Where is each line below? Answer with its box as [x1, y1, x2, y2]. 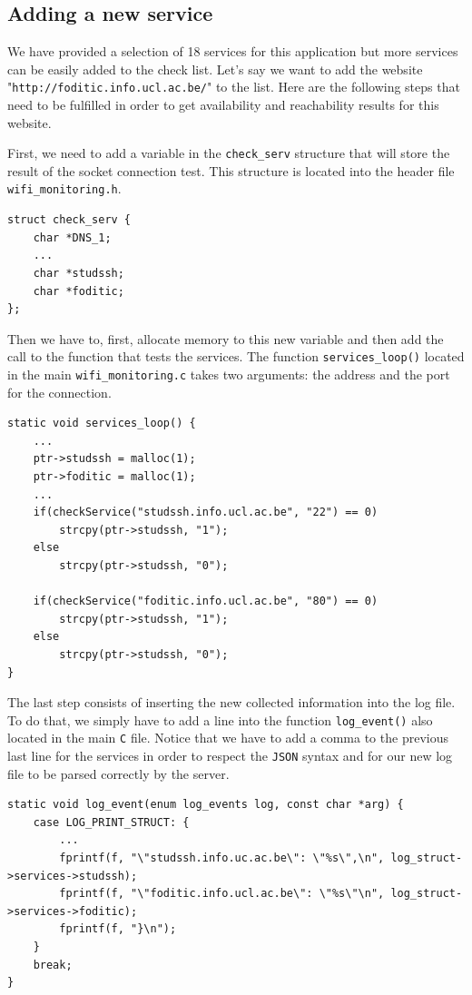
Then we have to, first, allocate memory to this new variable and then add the [7, 329, 444, 348]
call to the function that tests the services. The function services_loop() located [7, 347, 465, 366]
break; [33, 958, 73, 971]
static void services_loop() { [7, 417, 196, 430]
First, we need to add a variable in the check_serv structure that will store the [7, 143, 450, 163]
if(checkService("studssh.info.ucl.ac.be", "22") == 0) [33, 506, 379, 519]
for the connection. [7, 382, 112, 401]
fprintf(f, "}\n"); [59, 922, 177, 936]
